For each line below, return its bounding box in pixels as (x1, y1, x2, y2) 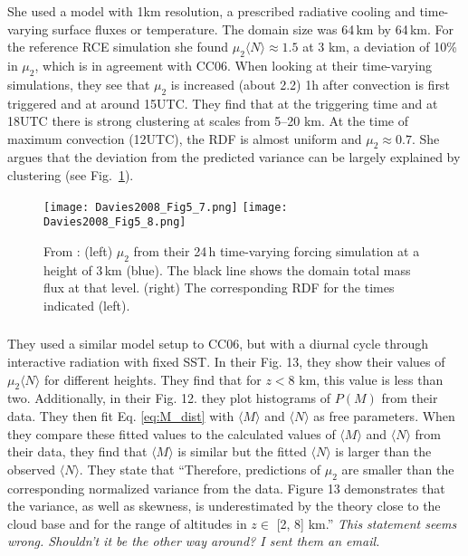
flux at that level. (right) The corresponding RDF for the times (43, 278, 395, 297)
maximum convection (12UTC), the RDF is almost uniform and (7, 129, 362, 148)
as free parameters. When (313, 407, 455, 426)
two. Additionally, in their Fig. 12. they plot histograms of (7, 388, 331, 407)
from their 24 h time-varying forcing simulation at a (133, 241, 420, 260)
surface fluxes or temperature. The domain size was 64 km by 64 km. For (52, 19, 454, 38)
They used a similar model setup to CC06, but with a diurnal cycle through (7, 334, 429, 353)
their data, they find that (7, 442, 148, 461)
